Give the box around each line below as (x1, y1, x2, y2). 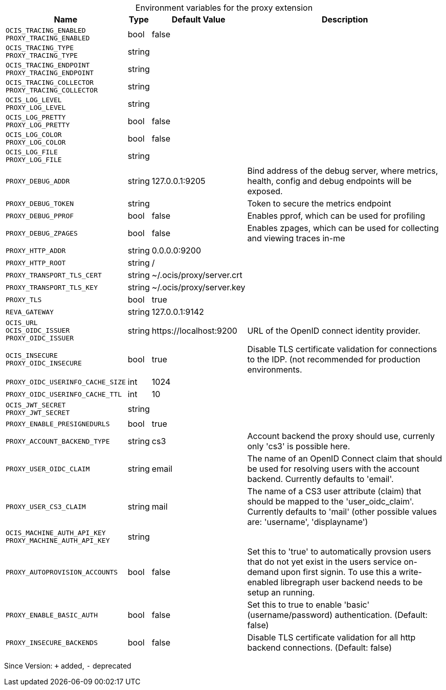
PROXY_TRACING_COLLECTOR (6, 86, 98, 94)
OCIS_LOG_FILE (6, 148, 58, 156)
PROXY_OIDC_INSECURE (6, 359, 82, 367)
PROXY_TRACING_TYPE (6, 52, 78, 59)
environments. (247, 364, 302, 375)
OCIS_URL (6, 319, 38, 327)
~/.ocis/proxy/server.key (151, 282, 246, 292)
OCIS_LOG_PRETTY (6, 113, 66, 121)
